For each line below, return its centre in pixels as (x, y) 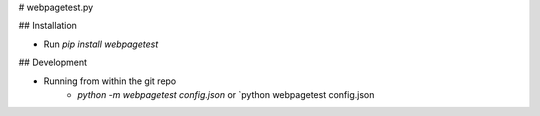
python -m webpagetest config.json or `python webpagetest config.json (226, 94)
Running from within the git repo (110, 81)
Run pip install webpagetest (101, 44)
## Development (53, 62)
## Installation (47, 26)
